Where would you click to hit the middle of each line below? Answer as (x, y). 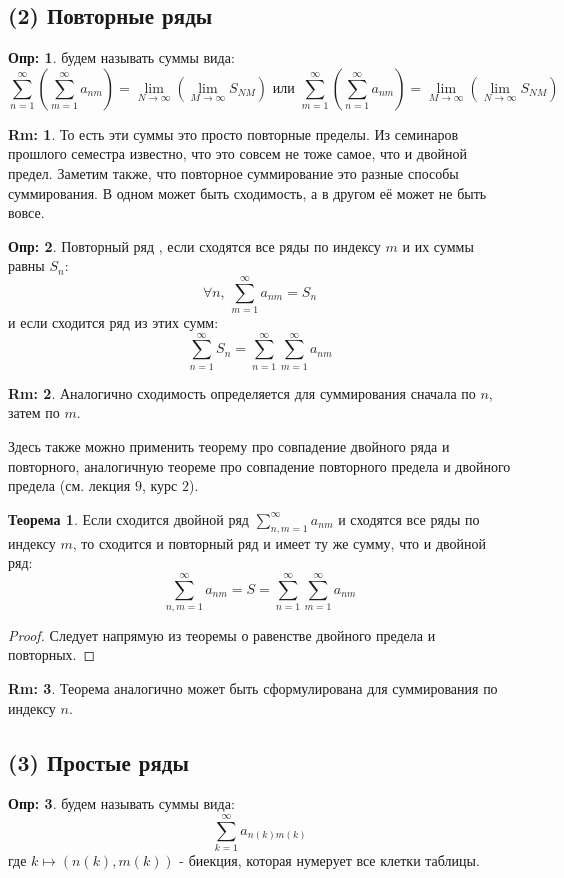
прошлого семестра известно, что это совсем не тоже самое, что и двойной (237, 153)
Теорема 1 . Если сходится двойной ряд (128, 518)
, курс (159, 485)
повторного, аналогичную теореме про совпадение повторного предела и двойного (259, 465)
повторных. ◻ (52, 654)
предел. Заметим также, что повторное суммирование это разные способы (233, 172)
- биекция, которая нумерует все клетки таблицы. (329, 860)
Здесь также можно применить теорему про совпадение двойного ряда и (229, 445)
